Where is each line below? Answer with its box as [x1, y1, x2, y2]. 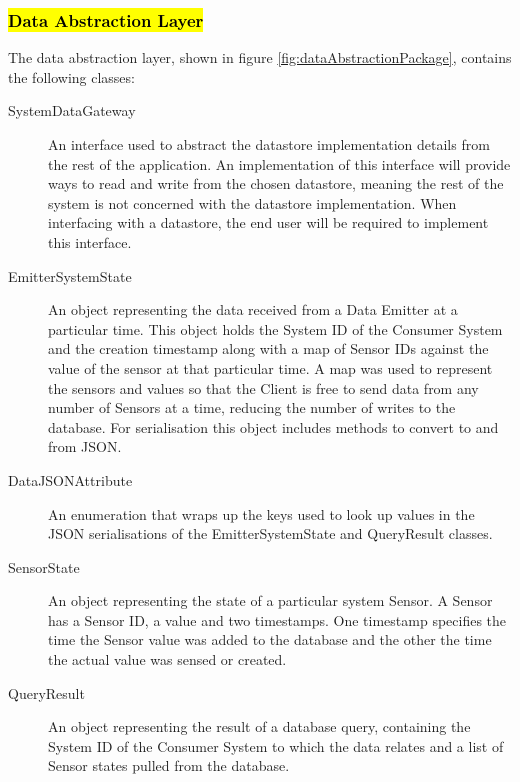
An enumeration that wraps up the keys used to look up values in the [48, 503, 475, 524]
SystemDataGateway [8, 100, 136, 121]
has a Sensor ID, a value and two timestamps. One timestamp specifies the [48, 609, 507, 630]
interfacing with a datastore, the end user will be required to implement [48, 212, 489, 233]
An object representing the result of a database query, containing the [48, 716, 471, 737]
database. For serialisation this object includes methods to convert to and [48, 416, 499, 437]
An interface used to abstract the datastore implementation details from [48, 134, 490, 154]
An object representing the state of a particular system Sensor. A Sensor [48, 590, 493, 611]
